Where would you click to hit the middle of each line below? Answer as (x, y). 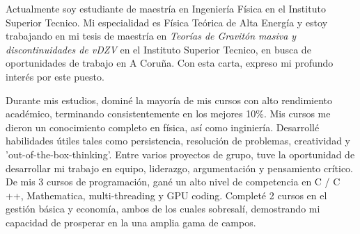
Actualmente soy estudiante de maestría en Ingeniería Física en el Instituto (166, 8)
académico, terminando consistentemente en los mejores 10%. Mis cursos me (168, 114)
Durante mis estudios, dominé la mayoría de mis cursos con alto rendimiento (169, 100)
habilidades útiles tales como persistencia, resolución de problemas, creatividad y (178, 141)
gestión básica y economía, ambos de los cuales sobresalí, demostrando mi (163, 209)
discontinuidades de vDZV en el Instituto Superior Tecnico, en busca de (158, 49)
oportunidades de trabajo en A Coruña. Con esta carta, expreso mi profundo (170, 63)
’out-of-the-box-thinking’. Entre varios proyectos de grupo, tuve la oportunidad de (180, 154)
